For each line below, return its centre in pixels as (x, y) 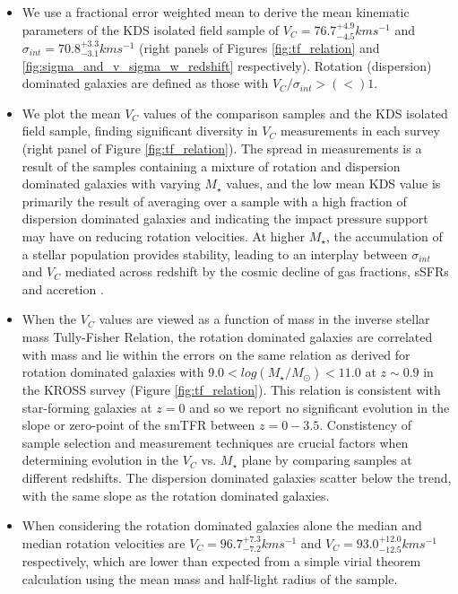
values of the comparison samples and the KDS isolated (295, 113)
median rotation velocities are (104, 542)
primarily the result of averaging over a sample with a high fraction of (214, 201)
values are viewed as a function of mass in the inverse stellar (264, 319)
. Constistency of (366, 425)
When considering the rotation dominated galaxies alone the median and (222, 525)
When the (49, 319)
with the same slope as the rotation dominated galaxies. (176, 495)
